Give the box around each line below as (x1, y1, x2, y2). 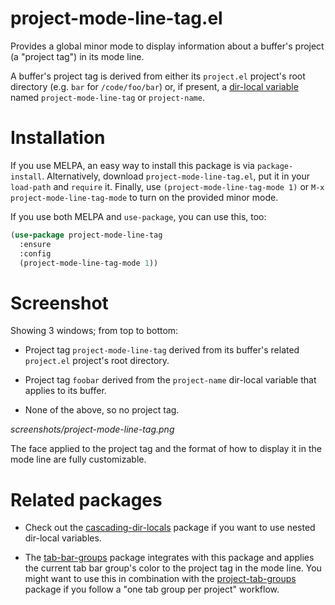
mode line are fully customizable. (10, 453, 147, 466)
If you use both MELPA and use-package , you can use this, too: (10, 210, 267, 222)
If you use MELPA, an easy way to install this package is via (10, 159, 255, 171)
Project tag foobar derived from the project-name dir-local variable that (24, 374, 317, 386)
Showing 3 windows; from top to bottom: (10, 325, 179, 337)
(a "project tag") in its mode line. (10, 50, 145, 62)
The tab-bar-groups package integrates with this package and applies (24, 552, 315, 564)
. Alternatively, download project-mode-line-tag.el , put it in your (41, 170, 310, 182)
